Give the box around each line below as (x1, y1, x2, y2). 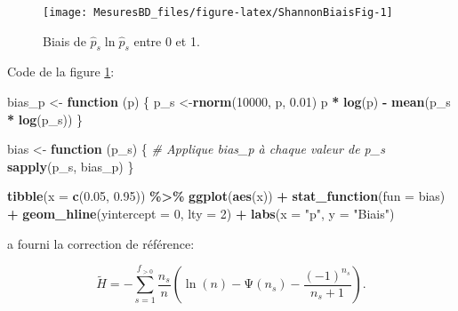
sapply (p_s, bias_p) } (7, 156, 134, 175)
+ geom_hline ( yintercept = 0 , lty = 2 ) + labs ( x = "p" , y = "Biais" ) (7, 204, 395, 223)
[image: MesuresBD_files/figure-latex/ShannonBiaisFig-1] (43, 6, 393, 19)
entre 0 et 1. (133, 31, 200, 50)
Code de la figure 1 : (7, 62, 115, 81)
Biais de (43, 31, 86, 50)
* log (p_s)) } (7, 109, 84, 128)
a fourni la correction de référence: (7, 234, 195, 252)
